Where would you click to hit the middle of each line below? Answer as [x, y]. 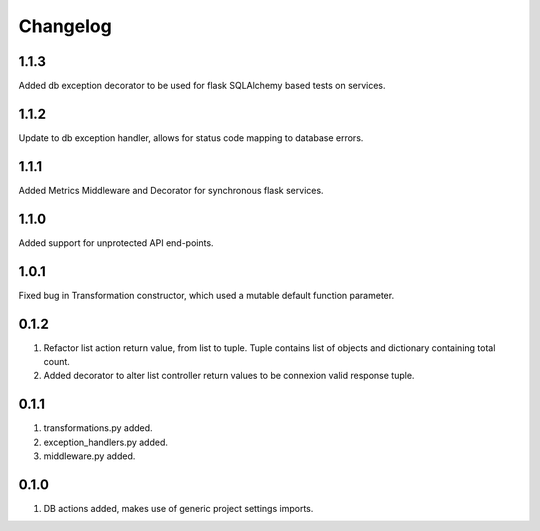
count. [56, 361]
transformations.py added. [98, 428]
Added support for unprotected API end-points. [116, 242]
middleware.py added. [89, 456]
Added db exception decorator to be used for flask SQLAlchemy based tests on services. [202, 86]
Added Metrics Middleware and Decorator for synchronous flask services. [171, 190]
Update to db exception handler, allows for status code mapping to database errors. [191, 137]
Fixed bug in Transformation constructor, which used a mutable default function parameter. [206, 295]
